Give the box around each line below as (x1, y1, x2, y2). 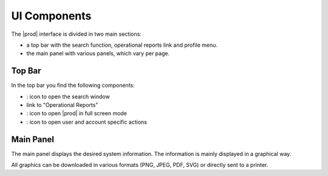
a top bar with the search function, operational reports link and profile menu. (26, 41, 218, 49)
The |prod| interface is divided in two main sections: (11, 30, 142, 38)
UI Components (11, 9, 92, 22)
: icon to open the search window (26, 93, 111, 100)
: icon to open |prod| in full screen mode (26, 110, 128, 117)
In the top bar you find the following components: (11, 82, 135, 89)
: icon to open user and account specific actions (26, 118, 147, 126)
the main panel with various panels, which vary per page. (26, 50, 170, 57)
